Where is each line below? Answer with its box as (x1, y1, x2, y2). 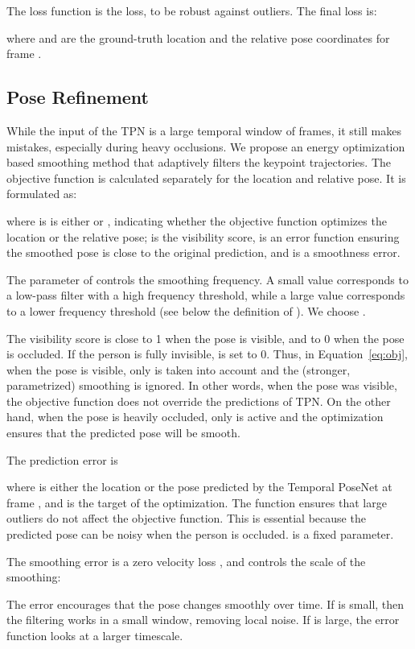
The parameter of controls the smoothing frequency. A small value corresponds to (6, 271, 409, 287)
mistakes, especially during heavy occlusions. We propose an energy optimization (6, 138, 405, 155)
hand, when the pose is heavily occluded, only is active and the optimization (6, 408, 384, 425)
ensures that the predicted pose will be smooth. (6, 424, 240, 441)
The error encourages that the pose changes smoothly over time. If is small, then (6, 595, 405, 612)
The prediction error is (6, 451, 118, 468)
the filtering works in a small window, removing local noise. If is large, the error (6, 611, 400, 628)
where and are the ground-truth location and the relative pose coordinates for (6, 29, 390, 46)
